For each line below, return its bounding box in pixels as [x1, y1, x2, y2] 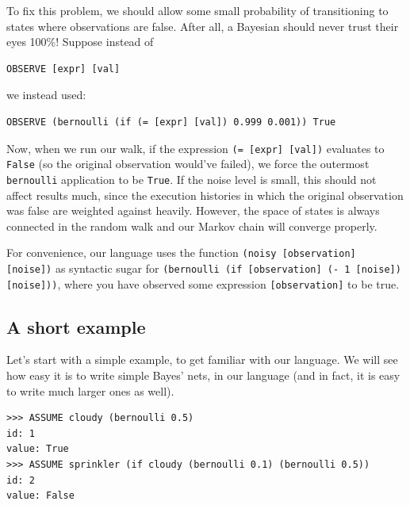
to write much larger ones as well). [6, 382, 174, 399]
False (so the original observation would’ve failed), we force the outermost [6, 155, 370, 172]
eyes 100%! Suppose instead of [6, 33, 154, 50]
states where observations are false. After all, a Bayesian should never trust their [6, 17, 399, 34]
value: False [6, 490, 75, 502]
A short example [6, 314, 146, 339]
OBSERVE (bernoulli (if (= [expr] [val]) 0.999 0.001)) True [6, 116, 336, 128]
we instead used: [6, 86, 86, 103]
